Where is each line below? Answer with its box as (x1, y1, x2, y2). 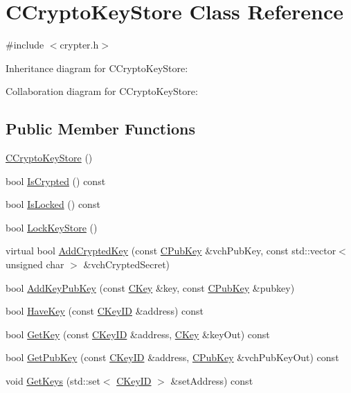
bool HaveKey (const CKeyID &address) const (6, 304, 204, 318)
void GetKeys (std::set (6, 374, 100, 388)
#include (6, 37, 44, 52)
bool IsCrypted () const (6, 173, 106, 188)
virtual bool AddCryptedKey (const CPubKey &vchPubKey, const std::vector (6, 243, 336, 258)
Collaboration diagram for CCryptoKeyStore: (6, 84, 198, 98)
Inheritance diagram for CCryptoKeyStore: (6, 60, 188, 75)
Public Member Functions (6, 118, 195, 139)
